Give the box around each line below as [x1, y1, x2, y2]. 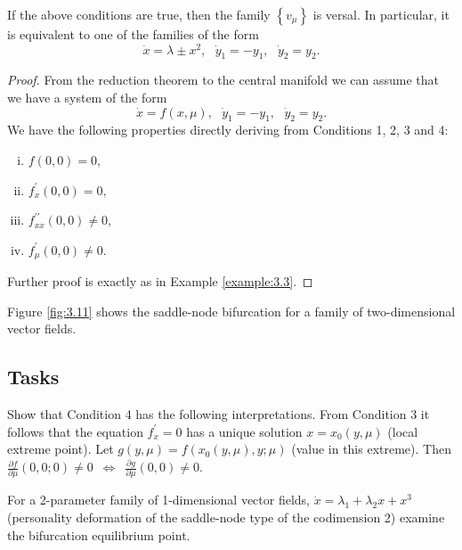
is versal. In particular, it [312, 5, 450, 23]
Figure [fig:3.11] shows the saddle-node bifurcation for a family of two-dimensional [7, 301, 456, 320]
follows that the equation [7, 422, 143, 440]
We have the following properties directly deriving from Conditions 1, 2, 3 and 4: [7, 120, 449, 139]
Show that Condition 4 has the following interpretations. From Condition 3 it [7, 405, 430, 423]
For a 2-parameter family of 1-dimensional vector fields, [7, 490, 311, 509]
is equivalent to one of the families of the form [7, 25, 259, 43]
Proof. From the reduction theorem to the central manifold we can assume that [7, 70, 439, 89]
